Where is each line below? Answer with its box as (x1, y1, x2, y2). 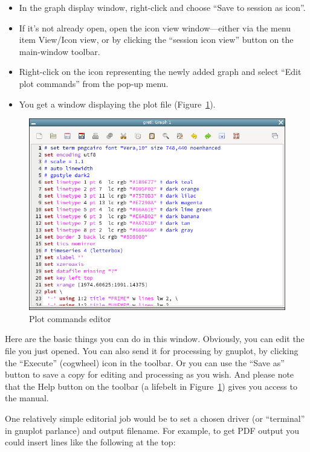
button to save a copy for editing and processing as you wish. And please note (5, 368, 294, 381)
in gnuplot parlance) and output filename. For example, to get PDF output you (5, 424, 300, 436)
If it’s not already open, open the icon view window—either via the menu (19, 21, 291, 34)
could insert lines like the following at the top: (5, 436, 176, 448)
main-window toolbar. (19, 45, 100, 57)
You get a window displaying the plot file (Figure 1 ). (19, 97, 216, 110)
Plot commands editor (29, 312, 111, 324)
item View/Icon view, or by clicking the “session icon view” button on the (19, 33, 294, 46)
